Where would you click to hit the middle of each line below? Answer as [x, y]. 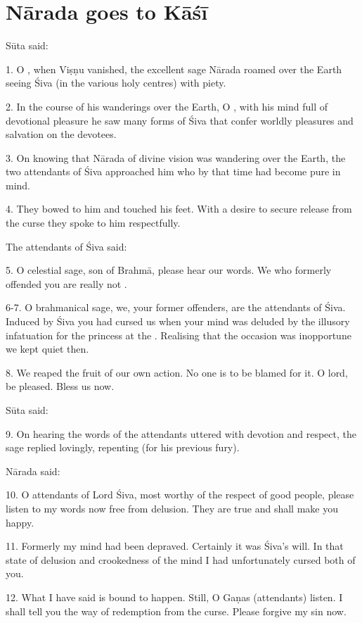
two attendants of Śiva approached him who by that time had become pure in [173, 171]
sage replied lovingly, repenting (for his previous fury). [123, 447]
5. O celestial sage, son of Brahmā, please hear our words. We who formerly [169, 270]
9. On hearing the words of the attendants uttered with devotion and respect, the [181, 433]
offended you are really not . [66, 283]
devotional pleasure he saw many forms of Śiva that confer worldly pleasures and [180, 120]
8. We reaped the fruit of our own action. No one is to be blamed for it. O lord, [177, 372]
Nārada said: [33, 471]
